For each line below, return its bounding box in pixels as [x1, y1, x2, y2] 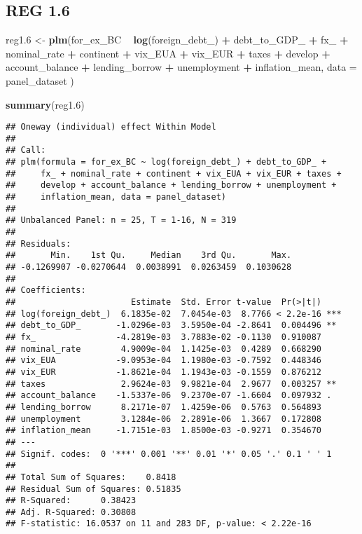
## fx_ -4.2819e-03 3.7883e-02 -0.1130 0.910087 [6, 331, 322, 342]
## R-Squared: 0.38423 [6, 495, 137, 506]
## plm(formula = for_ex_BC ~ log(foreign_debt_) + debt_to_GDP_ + [6, 157, 327, 167]
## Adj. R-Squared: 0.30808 [6, 507, 137, 517]
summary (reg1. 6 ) [6, 97, 85, 111]
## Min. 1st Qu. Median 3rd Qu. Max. [6, 250, 292, 261]
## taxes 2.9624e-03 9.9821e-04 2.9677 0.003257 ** [6, 378, 337, 389]
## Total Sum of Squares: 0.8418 [6, 472, 176, 482]
